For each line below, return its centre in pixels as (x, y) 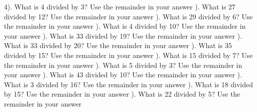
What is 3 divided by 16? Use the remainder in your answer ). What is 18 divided (128, 84)
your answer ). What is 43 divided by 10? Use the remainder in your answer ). (123, 75)
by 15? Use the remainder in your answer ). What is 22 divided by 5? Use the (122, 94)
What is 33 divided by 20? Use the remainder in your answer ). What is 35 (118, 45)
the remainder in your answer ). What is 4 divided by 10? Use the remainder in (125, 26)
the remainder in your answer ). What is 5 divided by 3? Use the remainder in (123, 65)
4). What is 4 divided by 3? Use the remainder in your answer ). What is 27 (120, 6)
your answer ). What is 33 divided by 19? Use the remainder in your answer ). (123, 35)
